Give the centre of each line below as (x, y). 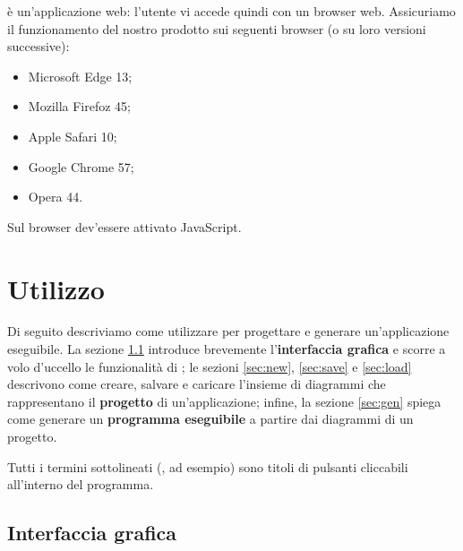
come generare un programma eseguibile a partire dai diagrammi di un (210, 419)
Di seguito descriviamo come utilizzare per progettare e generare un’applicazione (228, 331)
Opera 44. (56, 197)
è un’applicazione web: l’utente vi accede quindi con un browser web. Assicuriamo (231, 11)
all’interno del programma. (81, 484)
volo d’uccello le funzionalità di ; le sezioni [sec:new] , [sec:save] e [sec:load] (210, 366)
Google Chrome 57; (81, 166)
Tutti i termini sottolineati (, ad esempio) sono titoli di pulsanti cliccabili (208, 466)
